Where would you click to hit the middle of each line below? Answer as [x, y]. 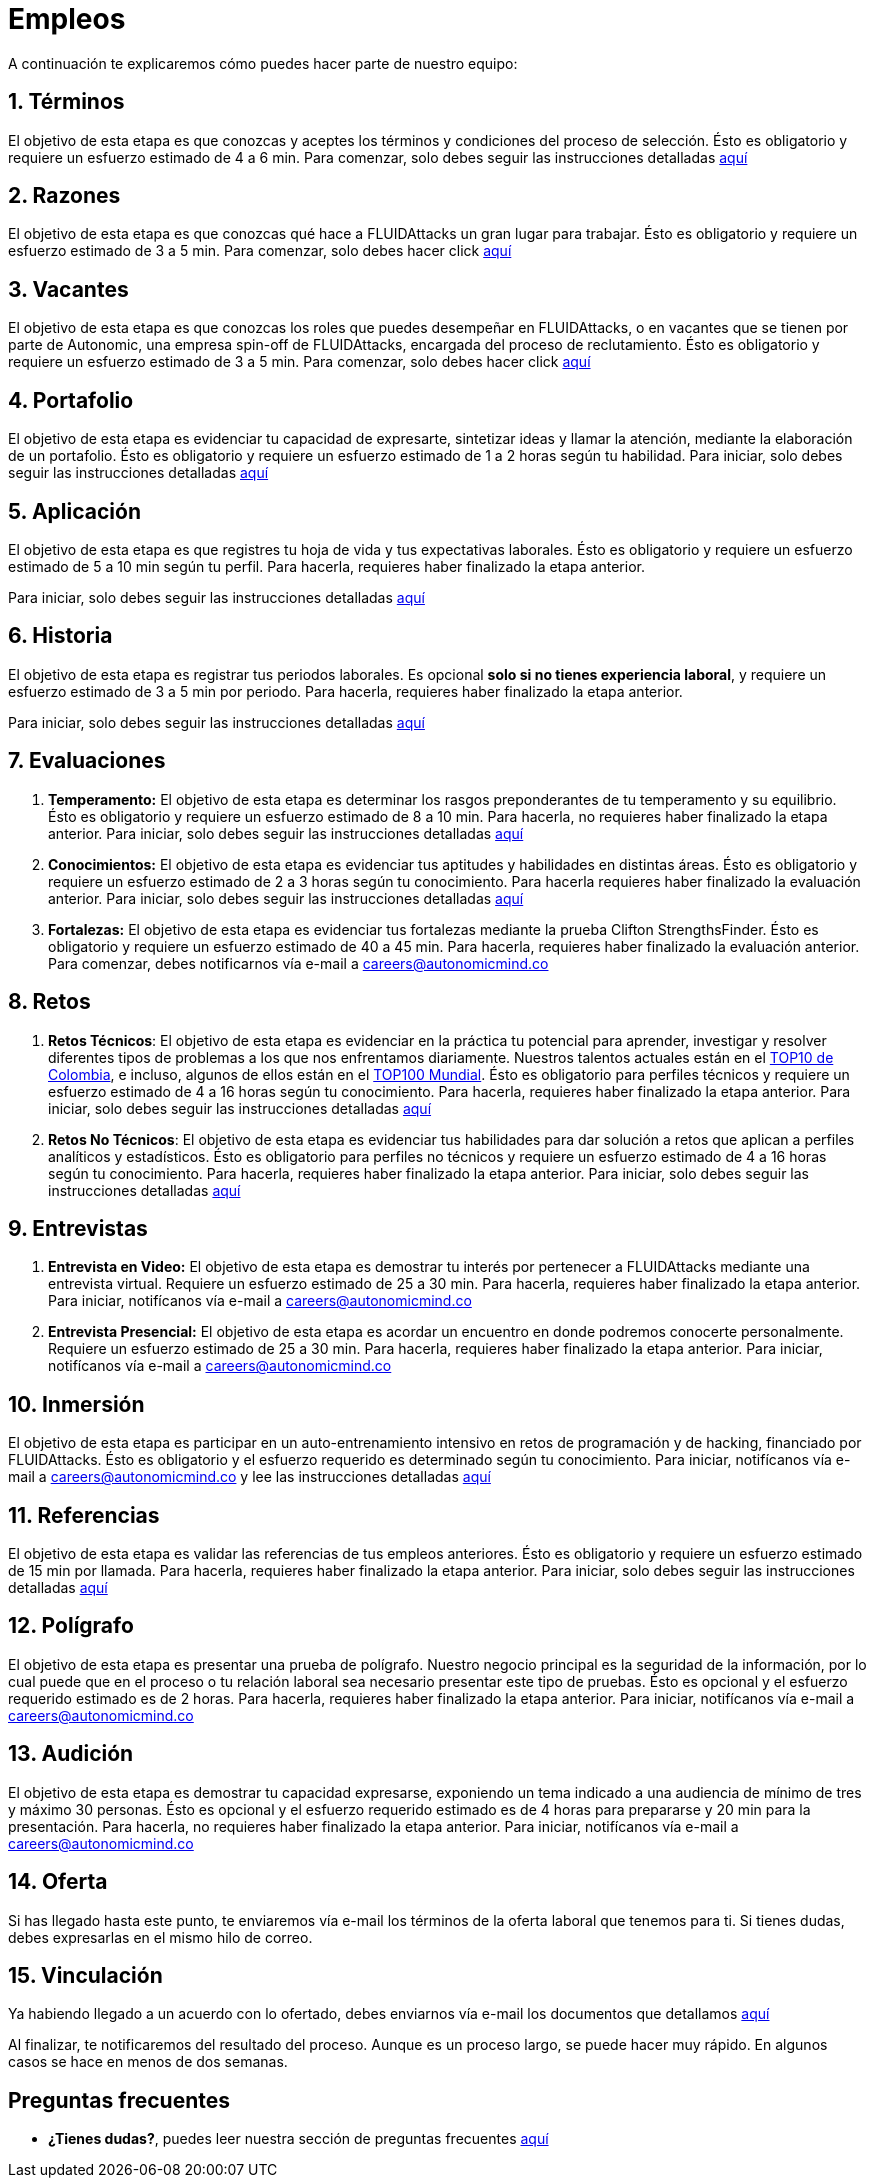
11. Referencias [84, 1515]
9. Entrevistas [78, 1228]
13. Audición [71, 1754]
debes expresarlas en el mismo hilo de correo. [160, 1937]
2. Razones [64, 196]
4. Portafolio [71, 400]
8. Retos [49, 1002]
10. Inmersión [76, 1404]
